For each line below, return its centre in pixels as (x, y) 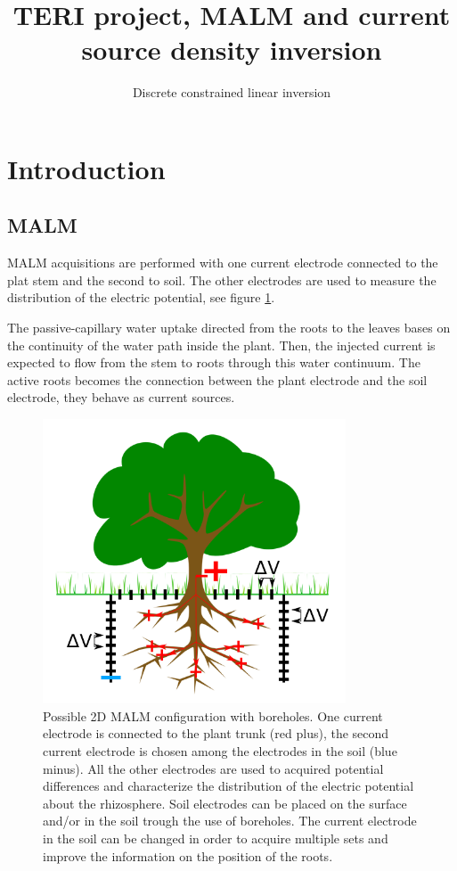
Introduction (86, 168)
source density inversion (232, 49)
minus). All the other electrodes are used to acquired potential (213, 768)
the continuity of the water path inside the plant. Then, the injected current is (221, 345)
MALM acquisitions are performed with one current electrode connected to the (223, 263)
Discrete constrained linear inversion (232, 92)
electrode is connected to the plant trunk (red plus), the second (216, 733)
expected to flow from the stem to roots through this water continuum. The (214, 362)
